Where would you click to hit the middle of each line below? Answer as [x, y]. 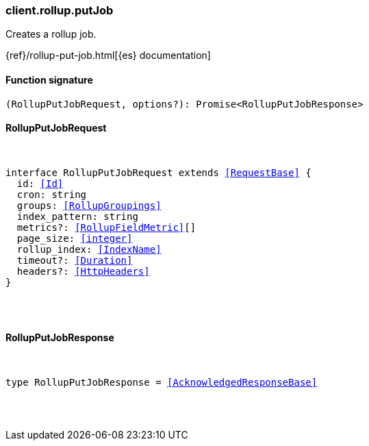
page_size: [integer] [75, 238]
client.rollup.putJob [60, 10]
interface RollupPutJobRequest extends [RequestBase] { [158, 172]
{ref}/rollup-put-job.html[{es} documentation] [108, 55]
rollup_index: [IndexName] [89, 249]
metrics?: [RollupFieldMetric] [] [106, 227]
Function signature [49, 79]
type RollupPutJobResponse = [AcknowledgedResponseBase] [162, 383]
